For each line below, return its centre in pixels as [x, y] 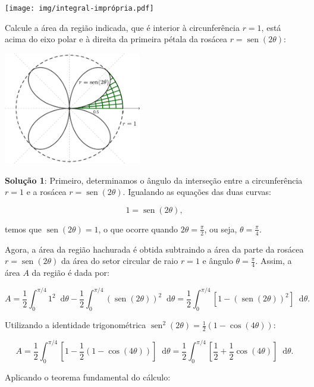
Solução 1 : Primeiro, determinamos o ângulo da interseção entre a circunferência [154, 180]
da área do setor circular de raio [120, 261]
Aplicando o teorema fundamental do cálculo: [88, 377]
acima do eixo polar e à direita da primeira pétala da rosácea [116, 39]
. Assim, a [274, 261]
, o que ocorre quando [138, 229]
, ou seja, [221, 229]
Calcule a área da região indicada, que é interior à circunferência [122, 27]
